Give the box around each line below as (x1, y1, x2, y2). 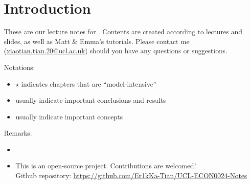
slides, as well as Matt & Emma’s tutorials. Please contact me (4, 36, 190, 46)
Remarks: (4, 128, 32, 138)
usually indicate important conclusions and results (15, 95, 166, 105)
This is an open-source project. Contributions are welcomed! (15, 161, 196, 171)
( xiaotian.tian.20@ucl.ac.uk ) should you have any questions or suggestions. (4, 46, 228, 56)
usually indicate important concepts (15, 111, 123, 121)
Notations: (4, 62, 35, 72)
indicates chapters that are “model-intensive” (21, 78, 157, 89)
